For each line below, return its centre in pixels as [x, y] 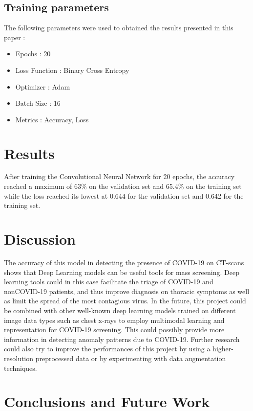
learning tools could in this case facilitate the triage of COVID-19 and [109, 282]
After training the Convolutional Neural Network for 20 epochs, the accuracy [119, 176]
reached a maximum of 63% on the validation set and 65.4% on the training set [123, 186]
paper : [15, 37]
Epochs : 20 [33, 54]
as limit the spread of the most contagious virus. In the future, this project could [125, 301]
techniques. [21, 368]
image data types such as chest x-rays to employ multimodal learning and [114, 320]
